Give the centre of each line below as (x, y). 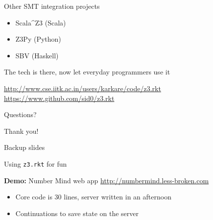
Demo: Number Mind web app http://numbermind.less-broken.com (106, 180)
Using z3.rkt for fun (35, 163)
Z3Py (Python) (38, 39)
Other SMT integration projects (52, 6)
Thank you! (21, 131)
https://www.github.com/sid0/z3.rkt (59, 98)
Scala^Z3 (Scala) (41, 22)
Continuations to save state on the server (77, 213)
